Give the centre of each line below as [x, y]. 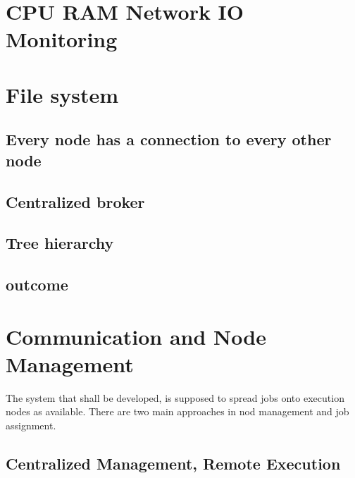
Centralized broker [75, 201]
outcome [37, 284]
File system [62, 94]
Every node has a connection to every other [169, 139]
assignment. [31, 425]
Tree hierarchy [60, 243]
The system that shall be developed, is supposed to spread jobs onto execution [175, 397]
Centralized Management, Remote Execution [173, 463]
